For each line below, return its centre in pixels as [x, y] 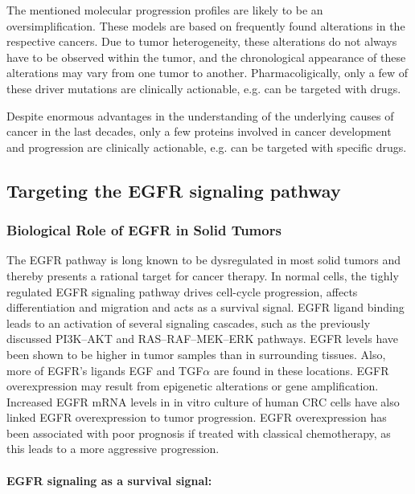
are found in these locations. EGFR [301, 370]
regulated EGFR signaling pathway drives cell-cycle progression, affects [182, 291]
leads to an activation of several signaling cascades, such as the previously [189, 323]
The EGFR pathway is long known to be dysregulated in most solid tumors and [203, 260]
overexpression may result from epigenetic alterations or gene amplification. [193, 386]
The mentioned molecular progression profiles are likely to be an [165, 10]
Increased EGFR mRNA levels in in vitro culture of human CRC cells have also [203, 401]
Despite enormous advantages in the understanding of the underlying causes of [200, 115]
